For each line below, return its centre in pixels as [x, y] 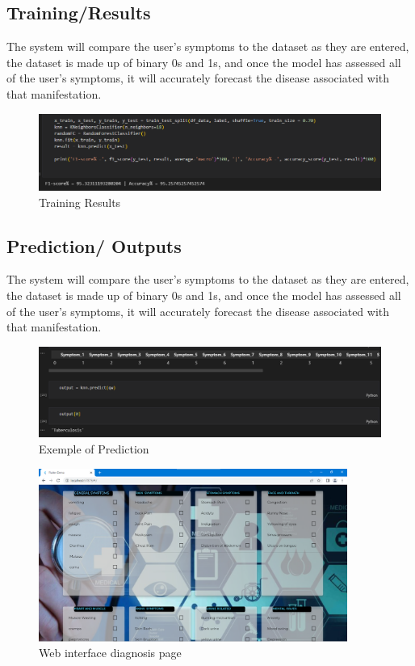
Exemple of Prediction [94, 449]
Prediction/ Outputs [94, 245]
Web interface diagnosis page [110, 653]
